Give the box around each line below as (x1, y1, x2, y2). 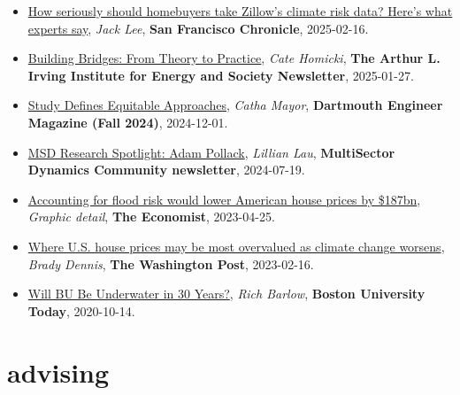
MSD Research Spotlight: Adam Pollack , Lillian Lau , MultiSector (27, 143, 395, 161)
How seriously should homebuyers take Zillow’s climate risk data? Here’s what (27, 2, 453, 19)
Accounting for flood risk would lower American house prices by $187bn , (27, 190, 421, 208)
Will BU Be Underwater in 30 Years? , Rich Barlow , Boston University (27, 284, 425, 303)
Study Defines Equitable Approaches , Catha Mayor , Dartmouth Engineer (27, 96, 443, 114)
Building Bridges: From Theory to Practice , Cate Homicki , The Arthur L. (27, 49, 441, 67)
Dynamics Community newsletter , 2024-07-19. (27, 160, 305, 179)
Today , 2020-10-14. (27, 301, 135, 320)
